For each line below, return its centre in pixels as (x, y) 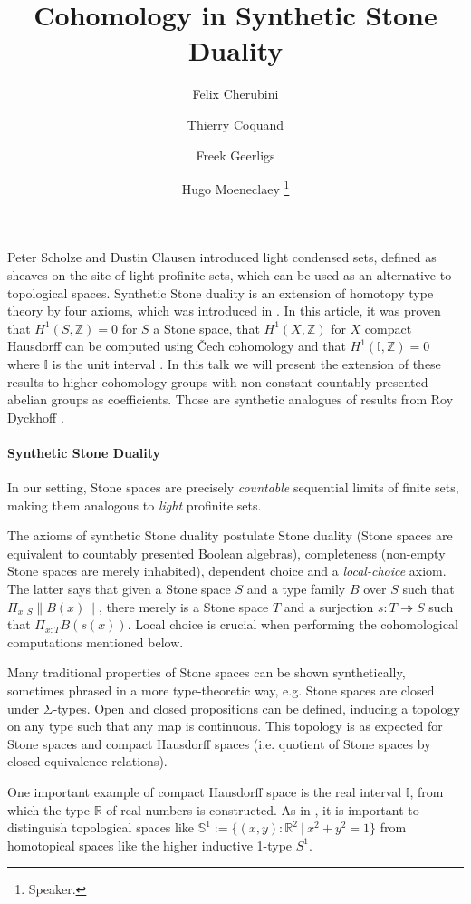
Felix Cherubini (235, 94)
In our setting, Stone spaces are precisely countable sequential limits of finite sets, (233, 487)
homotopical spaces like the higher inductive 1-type (150, 845)
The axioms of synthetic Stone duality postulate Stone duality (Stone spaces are (230, 535)
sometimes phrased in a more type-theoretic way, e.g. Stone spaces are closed (221, 690)
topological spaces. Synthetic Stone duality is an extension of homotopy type (221, 292)
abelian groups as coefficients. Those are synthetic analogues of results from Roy (231, 399)
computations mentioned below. (96, 642)
